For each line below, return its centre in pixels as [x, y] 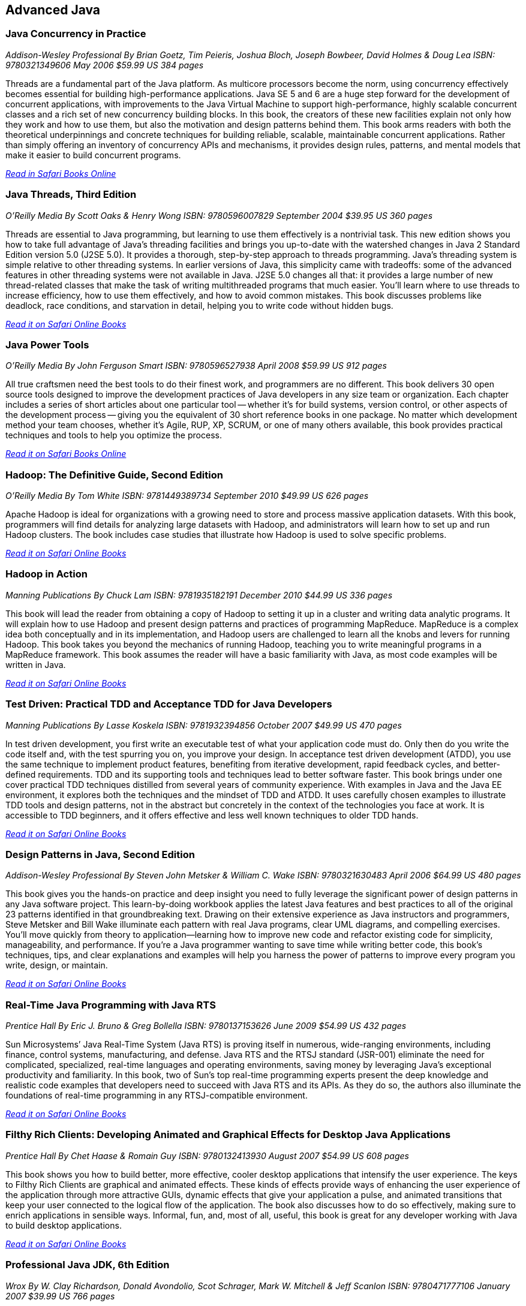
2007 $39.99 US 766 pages [60, 1296]
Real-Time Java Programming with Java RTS [111, 1005]
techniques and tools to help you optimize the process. [114, 435]
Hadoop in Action [46, 574]
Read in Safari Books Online [61, 173]
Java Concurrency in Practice [76, 34]
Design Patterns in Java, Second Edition [100, 854]
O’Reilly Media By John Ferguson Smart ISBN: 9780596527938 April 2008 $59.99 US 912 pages [196, 366]
